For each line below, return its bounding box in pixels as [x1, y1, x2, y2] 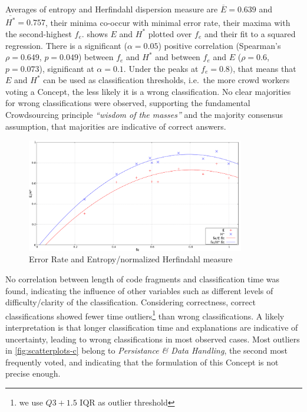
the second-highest [5, 27, 72, 39]
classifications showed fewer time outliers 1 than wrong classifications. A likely [5, 308, 285, 322]
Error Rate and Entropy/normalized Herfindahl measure [29, 253, 233, 265]
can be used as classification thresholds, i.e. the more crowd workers [43, 74, 290, 86]
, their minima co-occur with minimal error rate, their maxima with [45, 16, 291, 28]
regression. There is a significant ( [5, 39, 127, 51]
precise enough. [5, 367, 61, 380]
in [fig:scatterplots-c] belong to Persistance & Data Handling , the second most [5, 344, 288, 357]
